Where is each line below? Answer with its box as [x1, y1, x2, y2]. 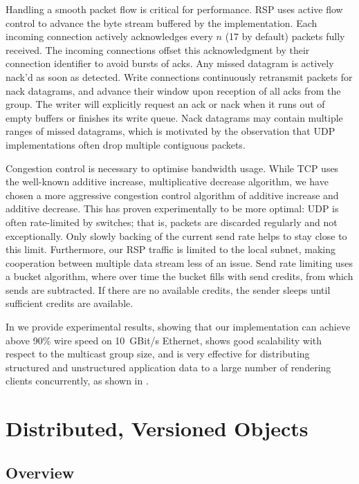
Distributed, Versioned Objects [6, 414, 309, 443]
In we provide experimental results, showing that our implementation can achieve [6, 319, 351, 334]
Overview [6, 461, 75, 483]
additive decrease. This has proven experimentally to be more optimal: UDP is [6, 201, 339, 216]
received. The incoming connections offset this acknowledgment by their [6, 42, 310, 57]
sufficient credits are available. [6, 296, 134, 310]
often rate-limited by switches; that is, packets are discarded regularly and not [6, 214, 338, 229]
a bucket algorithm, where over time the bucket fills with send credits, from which [6, 269, 353, 283]
